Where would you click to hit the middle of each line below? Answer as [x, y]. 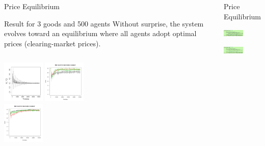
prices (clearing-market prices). [52, 43]
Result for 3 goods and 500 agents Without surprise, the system [104, 23]
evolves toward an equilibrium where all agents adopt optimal [100, 33]
